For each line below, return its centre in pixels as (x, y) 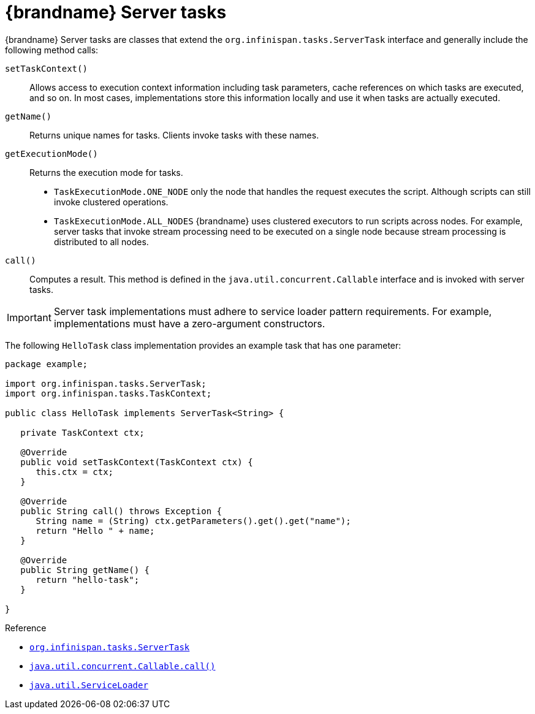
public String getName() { (85, 570)
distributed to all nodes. (101, 241)
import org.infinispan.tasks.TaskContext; (108, 393)
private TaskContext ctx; (82, 432)
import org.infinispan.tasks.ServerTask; (106, 383)
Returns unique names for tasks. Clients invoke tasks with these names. (174, 135)
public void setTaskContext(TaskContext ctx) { (137, 462)
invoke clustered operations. (111, 202)
